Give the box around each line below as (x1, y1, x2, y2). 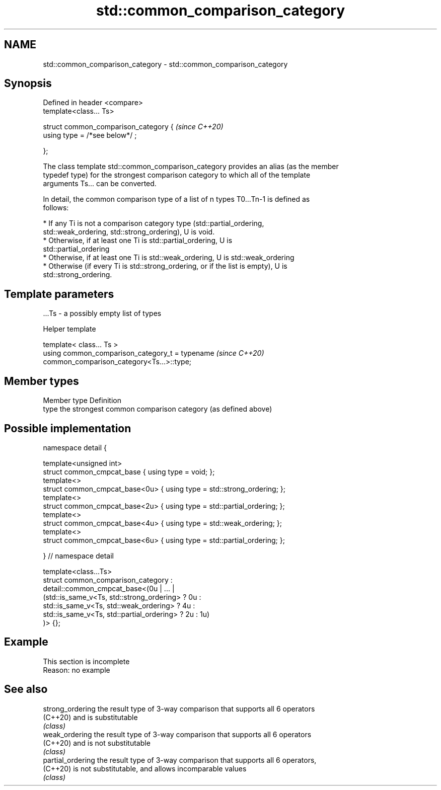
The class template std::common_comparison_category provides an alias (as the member (43, 162, 339, 171)
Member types (4, 374, 79, 387)
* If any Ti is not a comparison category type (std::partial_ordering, (43, 219, 264, 228)
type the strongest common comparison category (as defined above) (43, 405, 272, 414)
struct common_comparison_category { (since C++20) (43, 122, 224, 131)
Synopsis (4, 77, 52, 90)
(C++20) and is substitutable (43, 713, 138, 722)
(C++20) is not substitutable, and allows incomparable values (43, 764, 247, 773)
